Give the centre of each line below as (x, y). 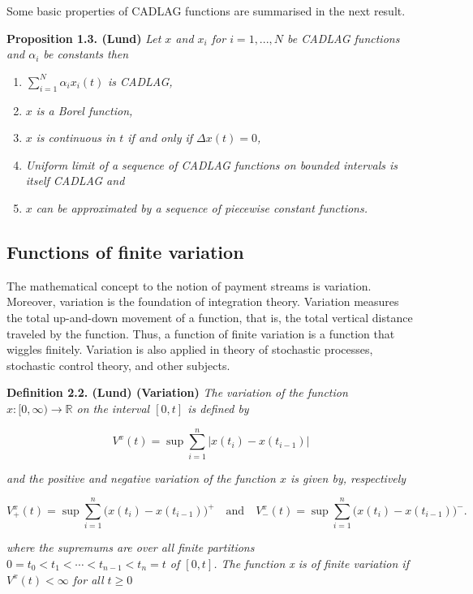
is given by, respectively (348, 478)
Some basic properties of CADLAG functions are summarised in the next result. (206, 11)
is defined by (218, 408)
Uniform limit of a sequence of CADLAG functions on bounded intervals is (212, 164)
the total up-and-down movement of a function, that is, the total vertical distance (210, 317)
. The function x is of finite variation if (311, 563)
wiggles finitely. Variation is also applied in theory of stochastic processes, (190, 349)
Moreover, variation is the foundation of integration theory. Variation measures (203, 301)
